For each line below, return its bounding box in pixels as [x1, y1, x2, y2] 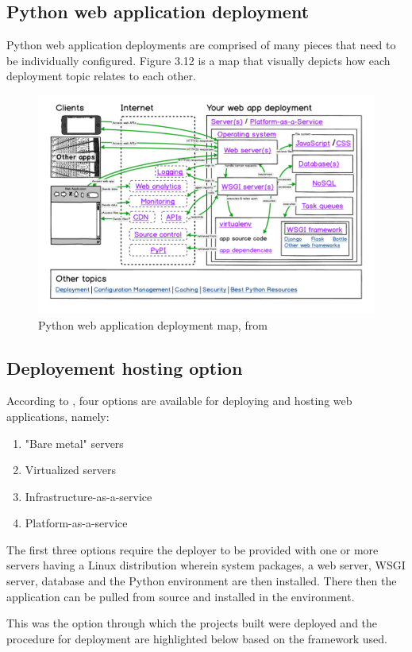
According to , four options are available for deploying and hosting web [6, 392, 352, 409]
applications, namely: [6, 407, 110, 424]
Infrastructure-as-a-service [25, 488, 152, 504]
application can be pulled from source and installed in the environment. [6, 588, 355, 604]
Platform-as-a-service [25, 515, 128, 531]
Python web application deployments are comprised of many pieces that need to [6, 37, 396, 53]
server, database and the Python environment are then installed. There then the [6, 573, 397, 589]
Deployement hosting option [6, 355, 243, 380]
